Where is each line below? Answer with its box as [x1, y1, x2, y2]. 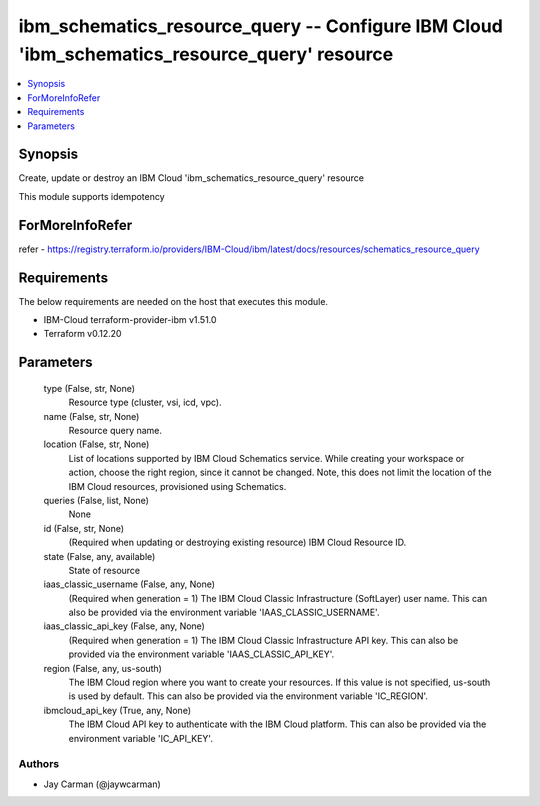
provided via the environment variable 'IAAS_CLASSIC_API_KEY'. [68, 648, 335, 660]
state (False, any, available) [43, 550, 156, 562]
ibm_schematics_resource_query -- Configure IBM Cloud [18, 15, 504, 37]
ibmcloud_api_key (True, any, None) [43, 704, 192, 716]
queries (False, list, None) [43, 494, 150, 506]
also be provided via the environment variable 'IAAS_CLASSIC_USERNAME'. [68, 606, 380, 619]
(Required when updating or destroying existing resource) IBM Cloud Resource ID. [68, 536, 407, 549]
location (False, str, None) [43, 438, 150, 450]
